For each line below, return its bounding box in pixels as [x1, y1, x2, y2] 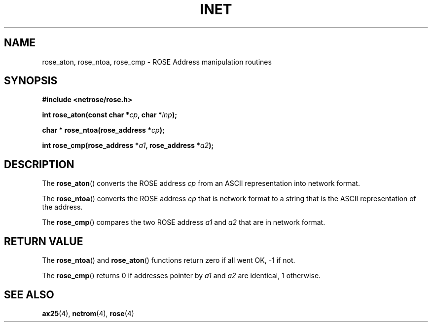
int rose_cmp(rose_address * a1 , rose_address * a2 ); [42, 141, 214, 150]
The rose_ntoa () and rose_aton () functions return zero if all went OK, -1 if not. [42, 256, 295, 265]
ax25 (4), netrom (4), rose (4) [42, 309, 134, 318]
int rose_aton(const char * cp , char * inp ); [42, 110, 177, 119]
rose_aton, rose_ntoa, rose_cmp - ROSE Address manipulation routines [42, 57, 272, 66]
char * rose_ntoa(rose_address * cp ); [42, 126, 165, 135]
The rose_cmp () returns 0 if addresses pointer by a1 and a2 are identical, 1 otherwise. [42, 271, 321, 280]
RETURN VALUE [4, 235, 83, 248]
